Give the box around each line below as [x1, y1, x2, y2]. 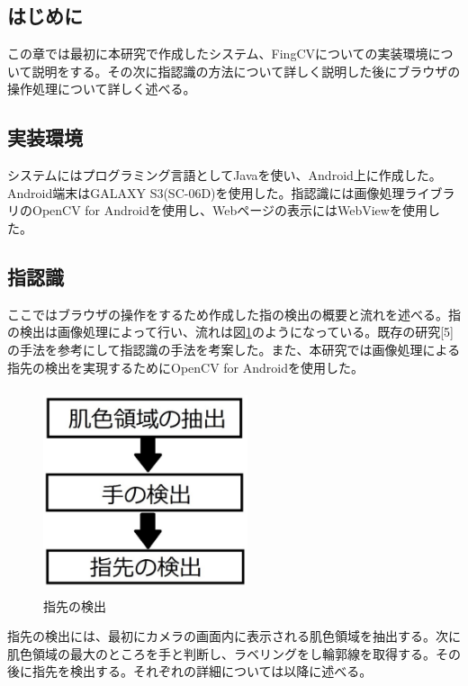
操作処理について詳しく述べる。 [7, 79, 196, 98]
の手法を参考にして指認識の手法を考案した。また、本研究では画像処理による [7, 339, 461, 358]
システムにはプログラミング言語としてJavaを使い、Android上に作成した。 [7, 166, 442, 185]
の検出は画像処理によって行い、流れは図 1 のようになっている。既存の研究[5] [7, 322, 454, 341]
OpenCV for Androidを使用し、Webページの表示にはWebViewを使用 [31, 201, 427, 220]
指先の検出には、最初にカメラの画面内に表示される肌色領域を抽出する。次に [7, 627, 461, 645]
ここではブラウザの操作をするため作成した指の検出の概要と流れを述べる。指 [7, 304, 461, 323]
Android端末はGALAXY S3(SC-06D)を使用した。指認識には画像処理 [7, 183, 405, 202]
